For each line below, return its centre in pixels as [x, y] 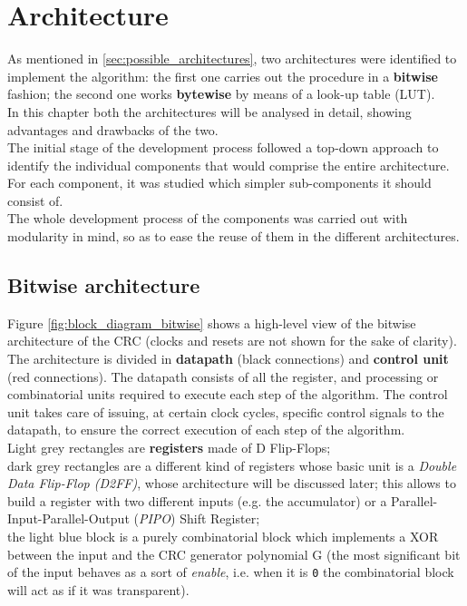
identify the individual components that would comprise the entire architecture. [229, 165]
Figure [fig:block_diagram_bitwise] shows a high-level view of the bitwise [212, 323]
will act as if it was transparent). [98, 589]
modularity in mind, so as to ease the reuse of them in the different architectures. [233, 236]
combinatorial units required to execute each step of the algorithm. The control [228, 394]
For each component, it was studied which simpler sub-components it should [219, 183]
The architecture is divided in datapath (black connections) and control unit [228, 359]
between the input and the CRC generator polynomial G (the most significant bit [234, 554]
